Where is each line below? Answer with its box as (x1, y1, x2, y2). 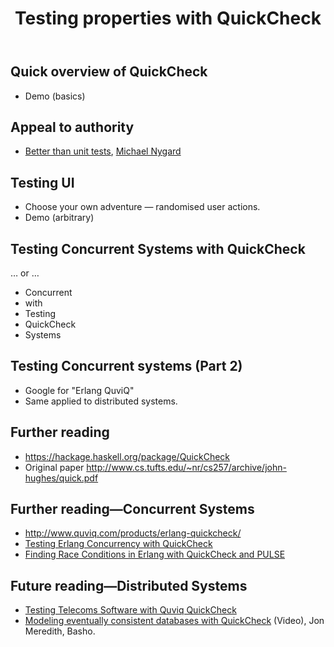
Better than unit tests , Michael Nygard (24, 145, 182, 157)
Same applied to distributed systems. (24, 395, 178, 407)
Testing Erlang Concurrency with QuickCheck (24, 538, 213, 550)
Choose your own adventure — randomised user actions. (24, 201, 261, 213)
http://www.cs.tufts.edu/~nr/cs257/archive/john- (86, 461, 287, 473)
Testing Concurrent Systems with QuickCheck (10, 240, 306, 257)
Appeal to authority (10, 119, 135, 136)
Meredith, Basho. (24, 625, 96, 637)
